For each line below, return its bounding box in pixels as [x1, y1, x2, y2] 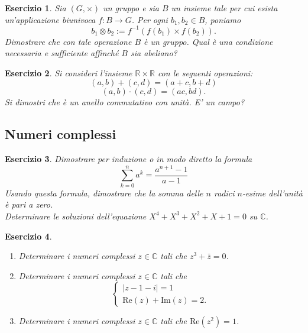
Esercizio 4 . [5, 229, 52, 242]
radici [213, 186, 235, 199]
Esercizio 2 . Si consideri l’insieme [5, 66, 132, 79]
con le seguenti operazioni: [157, 66, 253, 79]
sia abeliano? [130, 47, 177, 59]
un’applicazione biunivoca [5, 13, 96, 25]
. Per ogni [131, 13, 168, 25]
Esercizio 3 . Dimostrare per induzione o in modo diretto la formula [5, 153, 252, 165]
